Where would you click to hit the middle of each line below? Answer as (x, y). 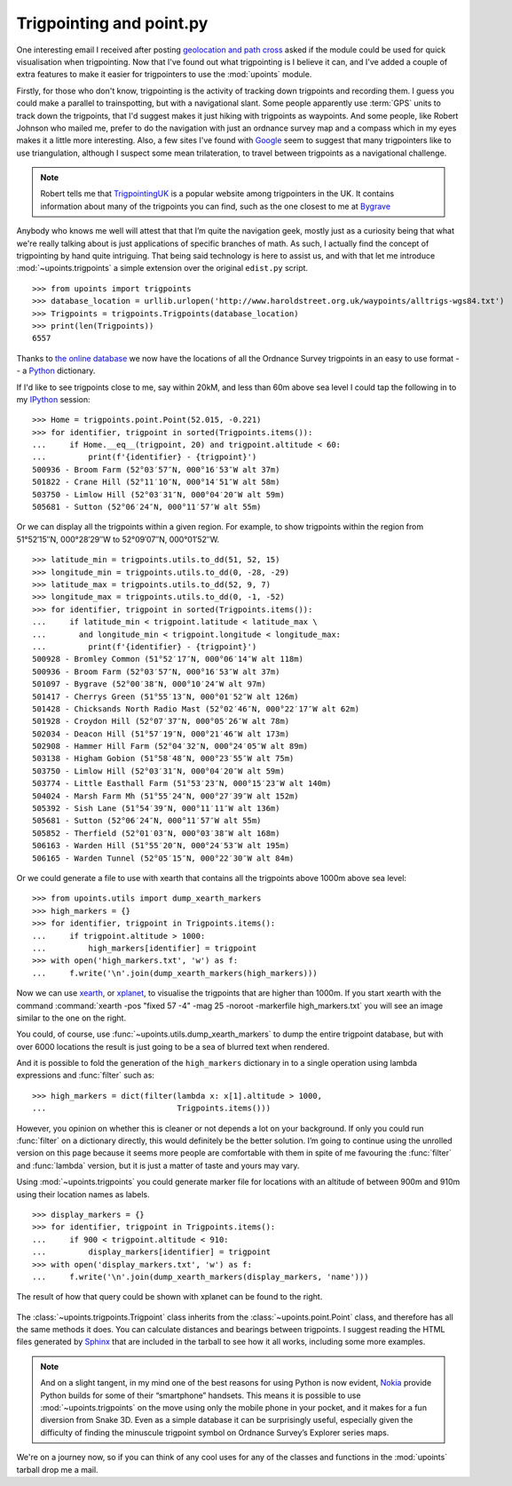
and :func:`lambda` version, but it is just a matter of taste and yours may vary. (158, 1165)
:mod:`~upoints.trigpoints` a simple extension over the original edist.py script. (162, 268)
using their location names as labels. (83, 1194)
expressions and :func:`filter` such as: (86, 1076)
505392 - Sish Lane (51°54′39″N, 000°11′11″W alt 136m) (156, 809)
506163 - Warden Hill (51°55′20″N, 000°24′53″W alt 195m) (161, 846)
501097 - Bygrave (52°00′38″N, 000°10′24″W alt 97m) (149, 684)
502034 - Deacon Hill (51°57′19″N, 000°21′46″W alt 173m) (161, 734)
